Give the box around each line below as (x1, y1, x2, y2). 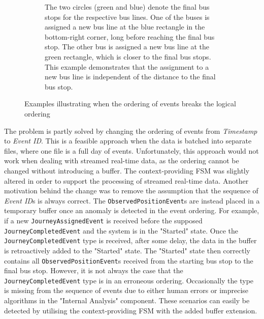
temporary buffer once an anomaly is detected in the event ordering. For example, (4, 205, 259, 216)
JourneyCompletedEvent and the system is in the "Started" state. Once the (4, 225, 238, 236)
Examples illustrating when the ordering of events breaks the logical (24, 98, 236, 109)
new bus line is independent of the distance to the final (45, 71, 216, 82)
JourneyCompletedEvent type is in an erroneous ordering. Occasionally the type (4, 275, 254, 285)
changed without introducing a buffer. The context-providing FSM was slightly (4, 165, 250, 176)
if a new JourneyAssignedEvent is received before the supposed (4, 215, 203, 225)
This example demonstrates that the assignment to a (45, 61, 209, 72)
